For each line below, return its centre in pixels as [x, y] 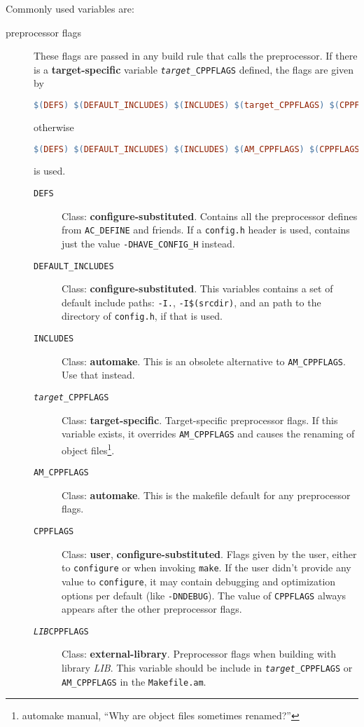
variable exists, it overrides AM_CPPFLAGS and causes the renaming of [208, 434]
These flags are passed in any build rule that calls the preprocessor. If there [196, 56]
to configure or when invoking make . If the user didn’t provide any [206, 568]
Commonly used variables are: [70, 8]
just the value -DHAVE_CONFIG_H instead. [148, 243]
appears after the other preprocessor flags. [152, 609]
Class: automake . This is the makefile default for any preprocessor [206, 495]
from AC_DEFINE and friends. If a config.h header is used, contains [206, 230]
